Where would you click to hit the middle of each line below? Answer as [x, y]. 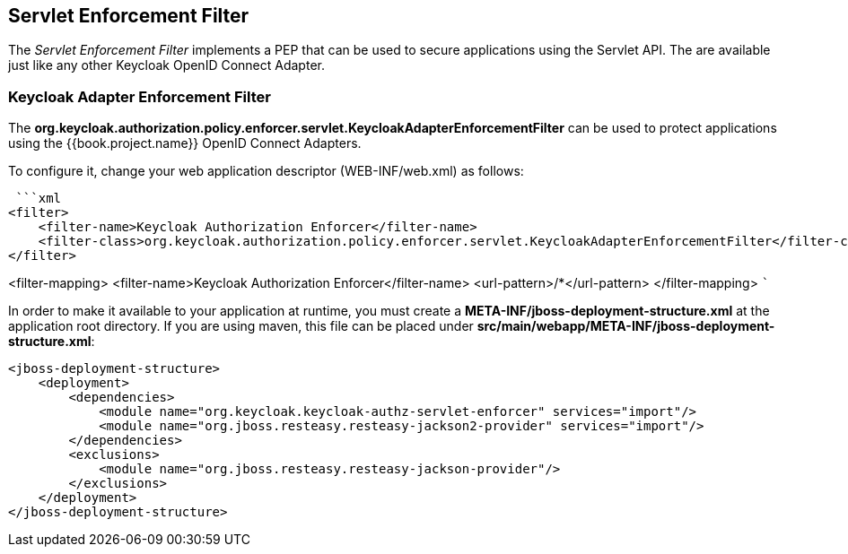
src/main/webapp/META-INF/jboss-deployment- [626, 326]
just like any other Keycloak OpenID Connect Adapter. [166, 65]
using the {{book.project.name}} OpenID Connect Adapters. [185, 143]
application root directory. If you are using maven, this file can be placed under [241, 326]
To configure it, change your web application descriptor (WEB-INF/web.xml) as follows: [266, 171]
